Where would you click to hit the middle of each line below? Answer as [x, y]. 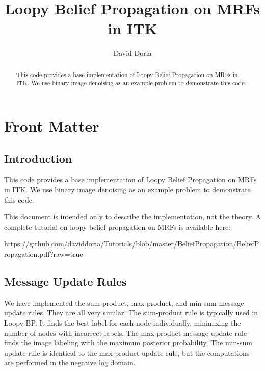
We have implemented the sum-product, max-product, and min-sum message [124, 302]
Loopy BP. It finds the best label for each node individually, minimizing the [123, 322]
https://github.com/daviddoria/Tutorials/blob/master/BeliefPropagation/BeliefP [132, 244]
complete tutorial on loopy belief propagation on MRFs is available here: [117, 226]
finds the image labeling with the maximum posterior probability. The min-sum [128, 343]
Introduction [38, 158]
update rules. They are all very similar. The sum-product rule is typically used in [131, 313]
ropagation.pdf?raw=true [44, 253]
